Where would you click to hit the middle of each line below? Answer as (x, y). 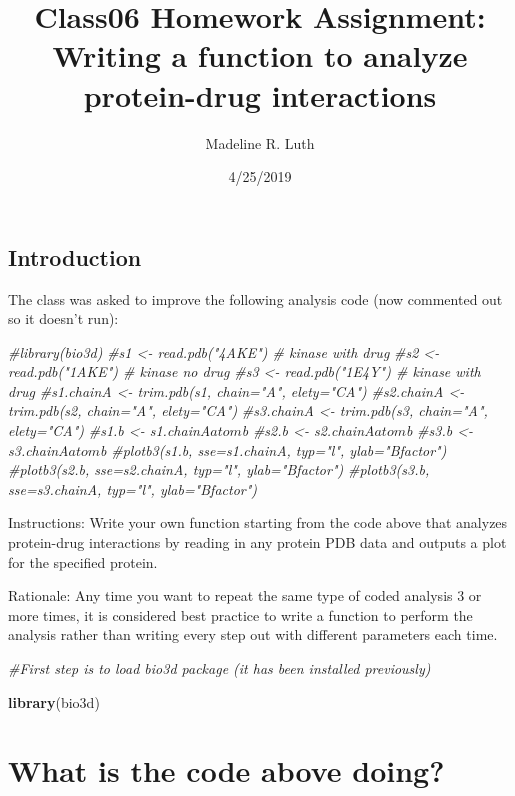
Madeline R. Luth (260, 142)
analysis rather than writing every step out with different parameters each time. (253, 634)
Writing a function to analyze (260, 55)
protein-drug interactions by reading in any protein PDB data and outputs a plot (257, 542)
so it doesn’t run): (63, 318)
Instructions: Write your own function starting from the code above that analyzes (258, 522)
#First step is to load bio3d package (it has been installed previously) (219, 668)
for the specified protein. (83, 561)
